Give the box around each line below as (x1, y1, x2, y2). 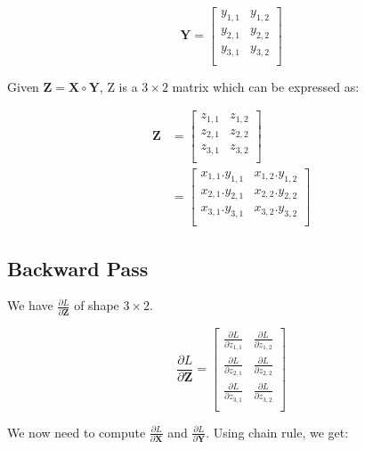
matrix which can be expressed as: (172, 77, 360, 95)
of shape (74, 296, 119, 315)
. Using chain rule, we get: (206, 422, 349, 441)
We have (7, 296, 53, 315)
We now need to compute (7, 422, 146, 441)
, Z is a (99, 77, 138, 95)
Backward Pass (7, 254, 149, 282)
